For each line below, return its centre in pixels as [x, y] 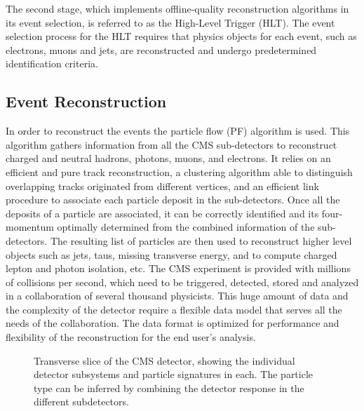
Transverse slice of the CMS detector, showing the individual [164, 360]
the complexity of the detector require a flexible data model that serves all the [174, 309]
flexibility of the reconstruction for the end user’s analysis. [131, 337]
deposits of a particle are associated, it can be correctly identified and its [162, 213]
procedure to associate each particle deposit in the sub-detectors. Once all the [173, 200]
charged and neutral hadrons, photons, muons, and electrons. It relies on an [168, 158]
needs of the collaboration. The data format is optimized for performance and [173, 323]
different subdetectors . [81, 402]
